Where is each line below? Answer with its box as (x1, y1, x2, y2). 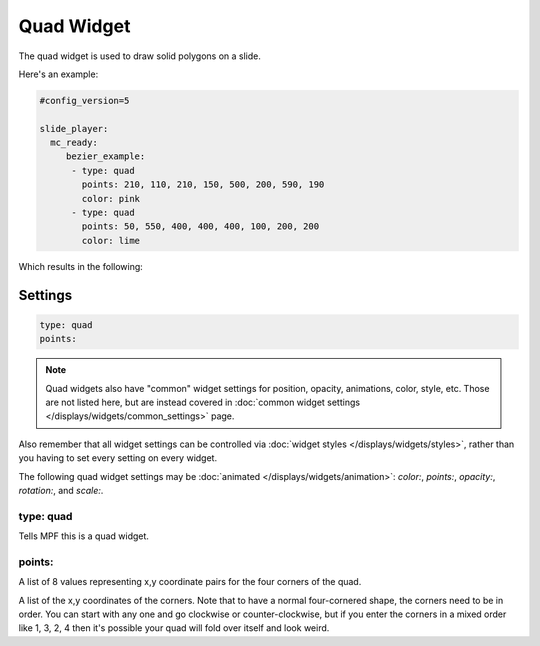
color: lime (81, 235, 140, 246)
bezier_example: (65, 151, 146, 162)
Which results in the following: (18, 260, 144, 272)
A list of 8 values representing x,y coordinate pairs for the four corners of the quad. (18, 576, 362, 588)
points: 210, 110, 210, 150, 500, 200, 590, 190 (81, 179, 325, 190)
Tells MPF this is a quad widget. (18, 530, 150, 542)
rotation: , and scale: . (18, 484, 104, 496)
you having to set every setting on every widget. (18, 452, 218, 464)
